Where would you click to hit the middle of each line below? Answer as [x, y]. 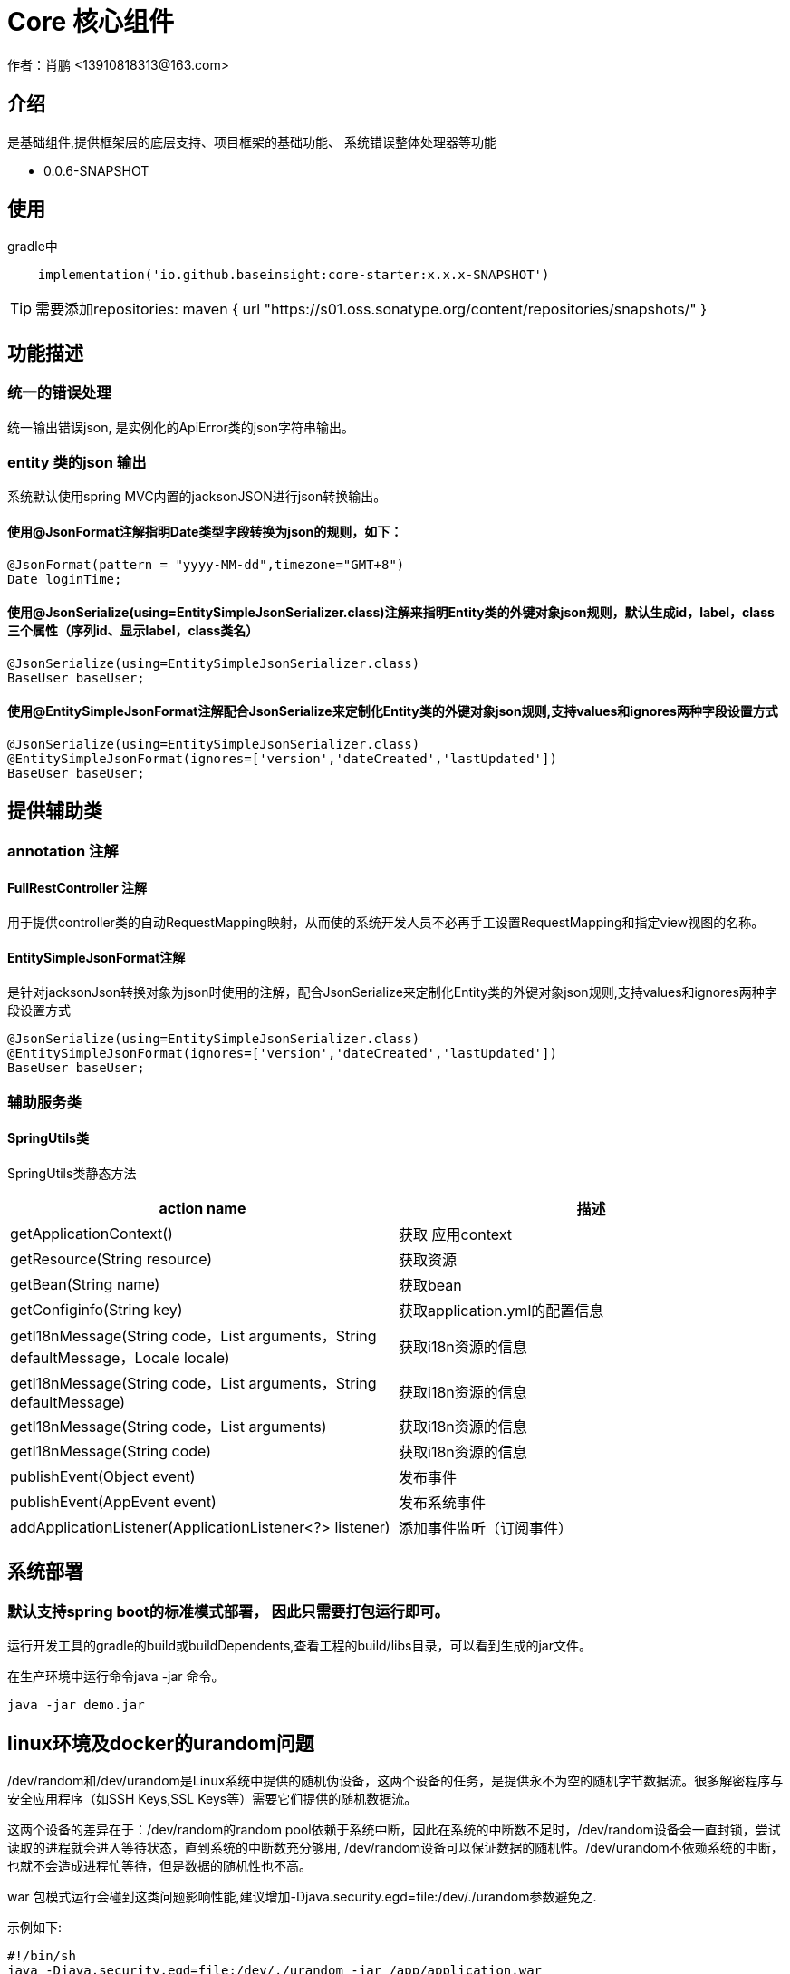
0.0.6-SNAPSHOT [96, 170]
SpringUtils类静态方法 [72, 1173]
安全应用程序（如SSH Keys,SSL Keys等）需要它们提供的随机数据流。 [212, 1799]
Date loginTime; [65, 579]
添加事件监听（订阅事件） [486, 1528]
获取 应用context [456, 1234]
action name [202, 1208]
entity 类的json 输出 [77, 463]
